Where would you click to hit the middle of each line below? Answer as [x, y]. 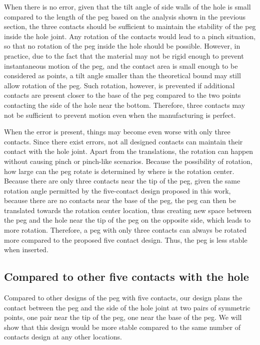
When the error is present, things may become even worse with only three [117, 132]
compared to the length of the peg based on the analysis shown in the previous [125, 16]
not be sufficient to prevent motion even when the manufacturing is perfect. [120, 115]
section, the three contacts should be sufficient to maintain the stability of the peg [130, 26]
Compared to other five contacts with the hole [126, 277]
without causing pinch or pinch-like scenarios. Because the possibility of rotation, [128, 161]
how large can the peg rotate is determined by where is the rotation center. [119, 171]
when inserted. [26, 249]
